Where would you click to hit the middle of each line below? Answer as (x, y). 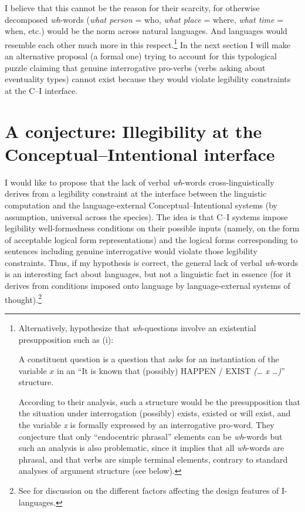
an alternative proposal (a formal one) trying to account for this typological (141, 56)
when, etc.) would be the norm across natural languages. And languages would (146, 31)
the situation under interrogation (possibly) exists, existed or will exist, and (155, 413)
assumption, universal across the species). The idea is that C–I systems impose (146, 216)
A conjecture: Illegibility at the (133, 131)
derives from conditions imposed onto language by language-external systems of (148, 286)
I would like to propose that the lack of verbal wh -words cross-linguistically (140, 182)
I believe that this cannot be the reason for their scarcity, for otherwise (132, 8)
